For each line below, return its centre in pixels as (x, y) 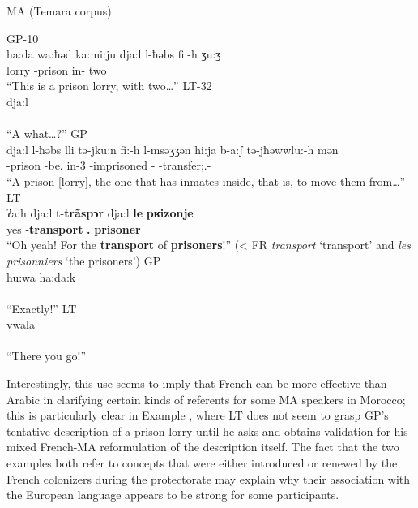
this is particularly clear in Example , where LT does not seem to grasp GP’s (198, 415)
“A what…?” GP (47, 133)
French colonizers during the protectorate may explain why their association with (209, 478)
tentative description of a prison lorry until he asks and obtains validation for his (207, 431)
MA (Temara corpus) (59, 11)
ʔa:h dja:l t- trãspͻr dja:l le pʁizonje (100, 213)
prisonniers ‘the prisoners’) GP (84, 260)
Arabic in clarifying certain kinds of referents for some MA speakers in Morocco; (206, 399)
